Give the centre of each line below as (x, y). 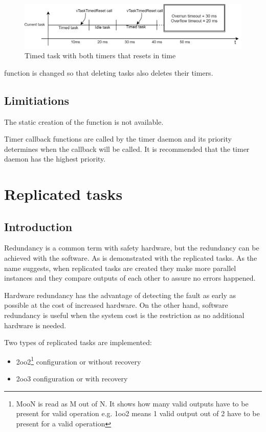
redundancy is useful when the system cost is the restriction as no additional (124, 315)
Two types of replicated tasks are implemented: (78, 342)
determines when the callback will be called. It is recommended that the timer (127, 149)
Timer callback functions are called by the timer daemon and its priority (118, 139)
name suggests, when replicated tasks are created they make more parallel (120, 268)
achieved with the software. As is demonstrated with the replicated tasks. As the (131, 258)
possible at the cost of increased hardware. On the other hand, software (116, 305)
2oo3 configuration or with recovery (72, 379)
